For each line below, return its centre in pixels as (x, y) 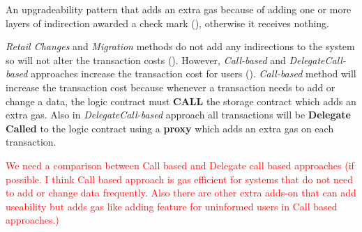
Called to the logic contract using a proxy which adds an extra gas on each (170, 128)
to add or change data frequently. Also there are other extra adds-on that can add (181, 193)
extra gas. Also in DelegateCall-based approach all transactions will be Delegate (178, 115)
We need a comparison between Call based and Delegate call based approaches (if (180, 165)
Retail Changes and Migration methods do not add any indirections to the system (180, 46)
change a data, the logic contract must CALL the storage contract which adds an (181, 101)
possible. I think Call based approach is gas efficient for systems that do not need (180, 179)
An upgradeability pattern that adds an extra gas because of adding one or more (179, 9)
